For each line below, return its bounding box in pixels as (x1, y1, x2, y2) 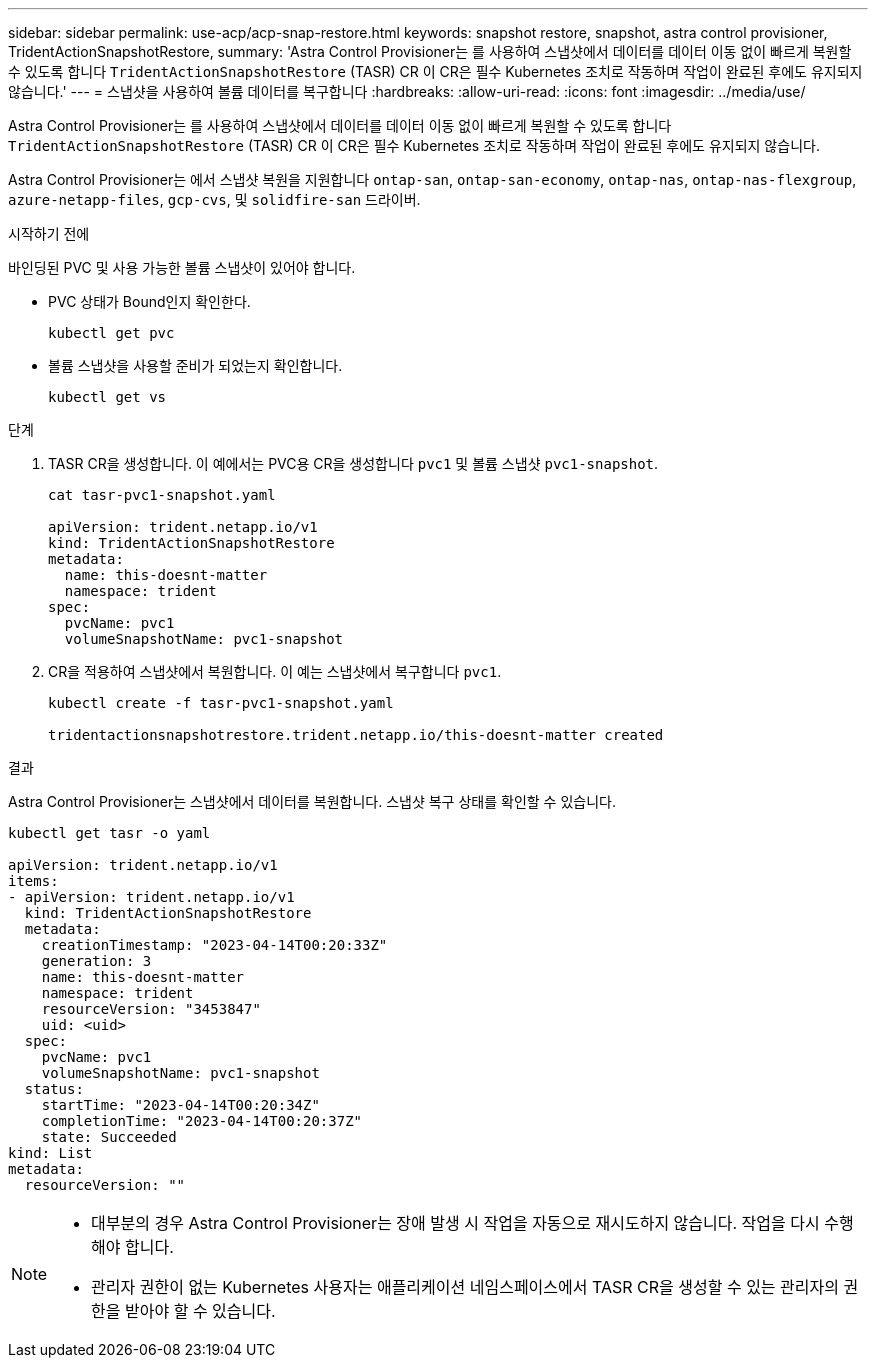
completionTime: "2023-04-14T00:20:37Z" (41, 1113, 363, 1129)
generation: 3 (41, 953, 152, 969)
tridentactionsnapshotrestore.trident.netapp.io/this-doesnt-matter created (48, 727, 664, 743)
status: (24, 1081, 84, 1097)
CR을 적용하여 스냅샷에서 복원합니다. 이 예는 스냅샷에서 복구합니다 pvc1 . (48, 663, 502, 680)
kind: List (8, 1145, 93, 1161)
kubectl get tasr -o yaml (8, 825, 211, 841)
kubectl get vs (48, 389, 167, 405)
